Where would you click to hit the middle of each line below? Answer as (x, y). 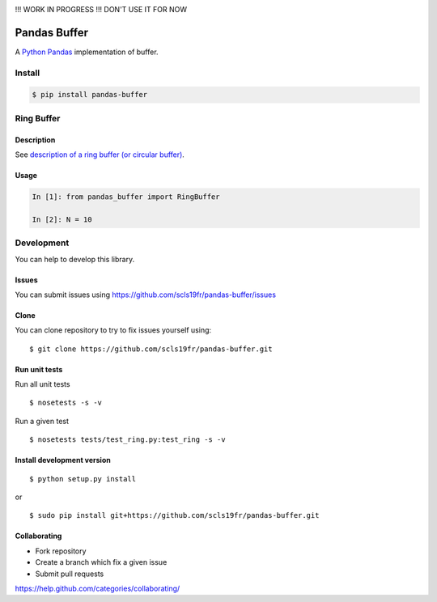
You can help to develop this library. (75, 259)
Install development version (63, 460)
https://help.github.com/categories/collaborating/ (98, 588)
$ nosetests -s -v (66, 403)
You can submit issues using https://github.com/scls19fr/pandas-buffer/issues (146, 295)
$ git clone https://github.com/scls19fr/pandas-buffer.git (151, 349)
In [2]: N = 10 (62, 219)
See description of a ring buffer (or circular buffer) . (100, 155)
